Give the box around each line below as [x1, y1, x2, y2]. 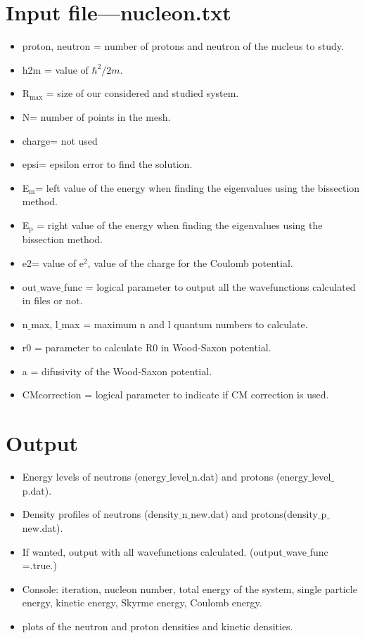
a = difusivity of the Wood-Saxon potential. [22, 363, 212, 378]
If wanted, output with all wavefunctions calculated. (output [22, 544, 283, 559]
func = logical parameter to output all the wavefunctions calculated [63, 279, 356, 294]
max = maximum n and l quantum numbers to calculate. [61, 316, 308, 331]
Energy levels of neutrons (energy [22, 469, 167, 484]
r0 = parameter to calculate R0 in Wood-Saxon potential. [22, 340, 271, 355]
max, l [31, 316, 58, 331]
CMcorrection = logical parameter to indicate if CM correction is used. [22, 387, 329, 402]
